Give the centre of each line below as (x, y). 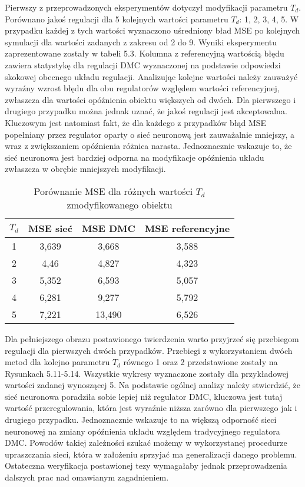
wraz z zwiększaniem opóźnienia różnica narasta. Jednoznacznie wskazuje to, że (148, 146)
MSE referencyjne (187, 228)
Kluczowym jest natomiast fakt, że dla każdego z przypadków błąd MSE (136, 122)
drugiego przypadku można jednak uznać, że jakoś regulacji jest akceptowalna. (146, 111)
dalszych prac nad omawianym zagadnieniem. (87, 477)
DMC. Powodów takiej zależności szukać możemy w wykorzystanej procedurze (146, 443)
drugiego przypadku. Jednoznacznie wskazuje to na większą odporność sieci (141, 420)
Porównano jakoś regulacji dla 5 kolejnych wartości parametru (117, 19)
